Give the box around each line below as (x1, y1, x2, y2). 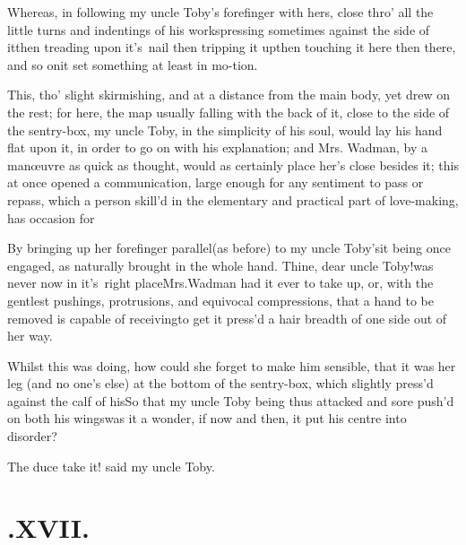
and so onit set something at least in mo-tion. (7, 55, 258, 74)
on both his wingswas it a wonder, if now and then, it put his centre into (7, 409, 407, 428)
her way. (7, 326, 53, 345)
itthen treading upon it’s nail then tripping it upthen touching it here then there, (7, 38, 456, 56)
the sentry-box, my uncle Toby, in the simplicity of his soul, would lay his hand (7, 120, 443, 139)
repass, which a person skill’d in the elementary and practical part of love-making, (7, 190, 459, 209)
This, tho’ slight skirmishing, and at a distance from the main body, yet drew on (7, 85, 451, 104)
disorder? (7, 427, 57, 446)
